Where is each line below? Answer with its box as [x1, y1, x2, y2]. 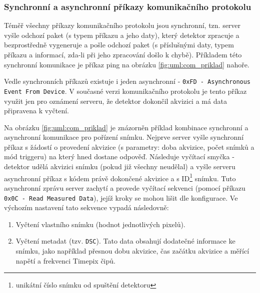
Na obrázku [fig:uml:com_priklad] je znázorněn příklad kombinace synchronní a [4, 122, 248, 132]
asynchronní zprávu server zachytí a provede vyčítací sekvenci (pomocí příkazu [4, 182, 245, 193]
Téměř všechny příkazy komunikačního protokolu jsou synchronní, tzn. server [4, 20, 241, 30]
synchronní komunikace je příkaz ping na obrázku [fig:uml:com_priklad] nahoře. [4, 59, 249, 69]
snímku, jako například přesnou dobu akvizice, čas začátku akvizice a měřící [15, 246, 249, 256]
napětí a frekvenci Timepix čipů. [15, 255, 115, 266]
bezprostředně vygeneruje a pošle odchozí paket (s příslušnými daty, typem [4, 39, 234, 50]
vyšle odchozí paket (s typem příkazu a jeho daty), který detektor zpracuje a [4, 29, 239, 40]
